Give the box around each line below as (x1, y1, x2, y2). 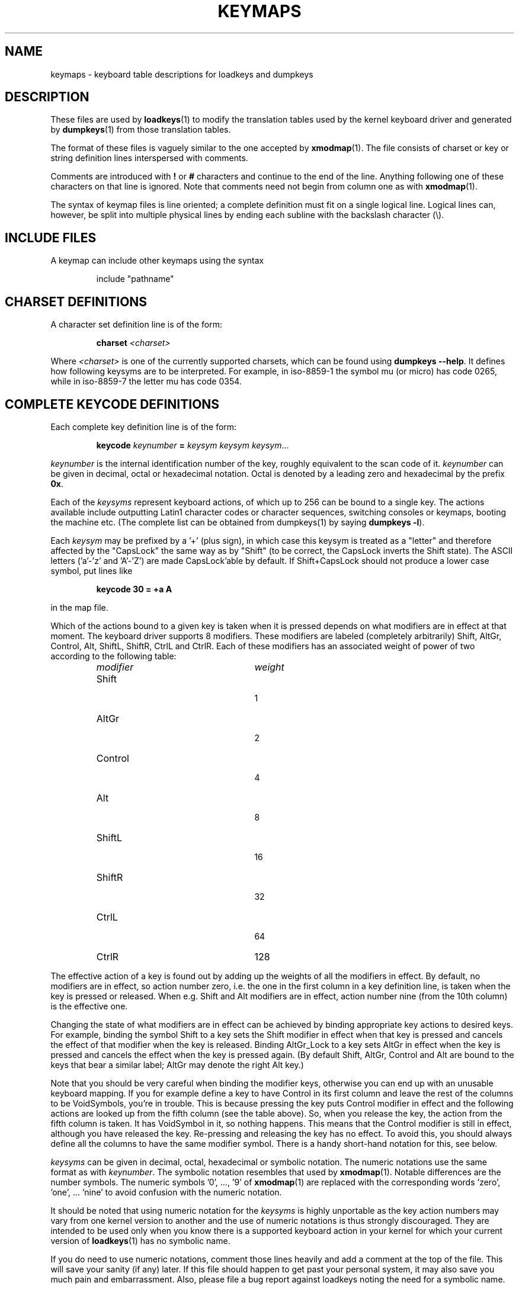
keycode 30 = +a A (96, 583, 172, 594)
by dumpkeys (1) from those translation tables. (50, 124, 231, 135)
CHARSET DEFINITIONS (5, 294, 148, 309)
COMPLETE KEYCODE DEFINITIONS (5, 396, 220, 412)
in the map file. (50, 602, 108, 613)
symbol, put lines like (50, 565, 133, 576)
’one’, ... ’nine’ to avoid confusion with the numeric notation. (50, 1187, 282, 1197)
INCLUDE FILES (5, 230, 97, 245)
